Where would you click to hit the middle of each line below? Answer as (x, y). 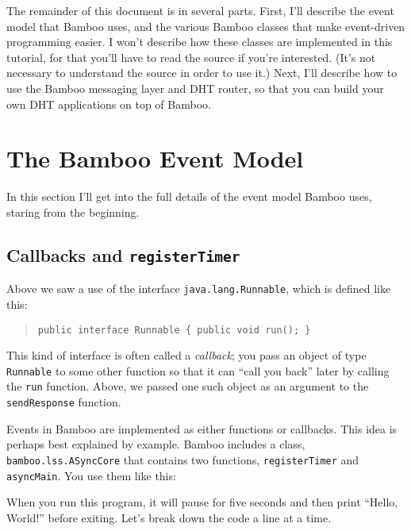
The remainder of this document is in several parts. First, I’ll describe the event (200, 10)
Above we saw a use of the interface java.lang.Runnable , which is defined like (199, 289)
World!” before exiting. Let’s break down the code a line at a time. (169, 517)
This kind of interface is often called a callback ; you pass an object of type (186, 355)
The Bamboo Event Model (155, 158)
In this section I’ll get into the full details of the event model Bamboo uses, (189, 196)
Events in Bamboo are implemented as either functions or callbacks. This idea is (202, 428)
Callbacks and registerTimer (123, 254)
